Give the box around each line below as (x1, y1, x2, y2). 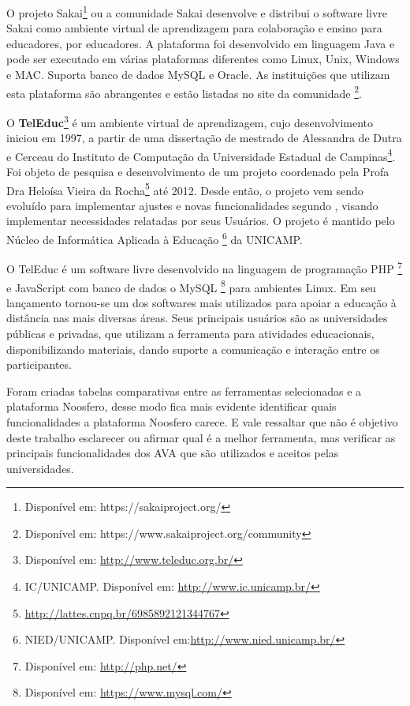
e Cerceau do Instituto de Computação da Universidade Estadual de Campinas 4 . (6, 145, 396, 164)
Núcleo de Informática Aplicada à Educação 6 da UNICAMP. (6, 229, 303, 247)
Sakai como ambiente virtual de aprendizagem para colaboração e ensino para (6, 20, 382, 36)
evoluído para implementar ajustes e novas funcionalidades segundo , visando (6, 197, 378, 213)
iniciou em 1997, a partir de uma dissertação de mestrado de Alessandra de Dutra (6, 130, 402, 146)
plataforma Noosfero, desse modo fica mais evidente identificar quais (6, 398, 337, 415)
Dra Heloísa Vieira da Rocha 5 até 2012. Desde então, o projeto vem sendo (6, 179, 363, 198)
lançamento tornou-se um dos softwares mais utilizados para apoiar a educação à (6, 294, 397, 310)
